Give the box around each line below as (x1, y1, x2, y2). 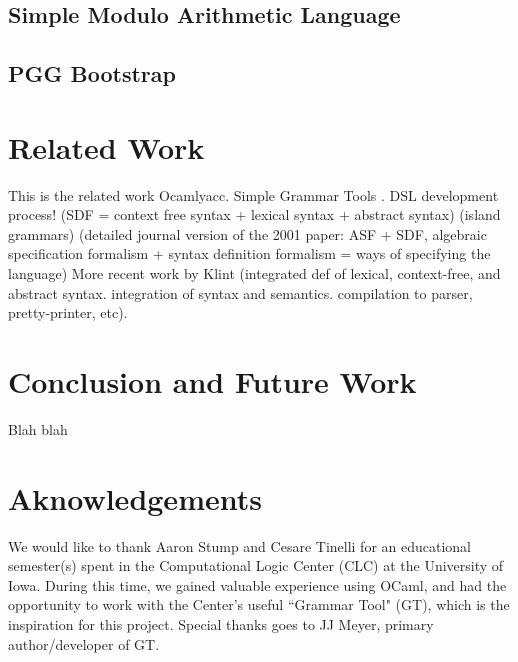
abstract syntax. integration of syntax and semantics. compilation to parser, (8, 282, 473, 303)
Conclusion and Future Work (8, 361, 417, 402)
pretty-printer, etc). (8, 302, 128, 323)
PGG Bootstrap (8, 58, 176, 89)
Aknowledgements (8, 477, 262, 518)
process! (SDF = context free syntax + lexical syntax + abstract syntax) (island (8, 204, 501, 225)
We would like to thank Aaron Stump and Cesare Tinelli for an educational (8, 535, 472, 556)
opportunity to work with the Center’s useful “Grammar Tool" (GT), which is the (8, 594, 510, 615)
